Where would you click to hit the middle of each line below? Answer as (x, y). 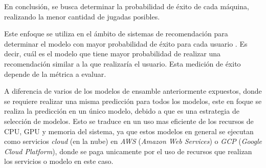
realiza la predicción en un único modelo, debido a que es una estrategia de (122, 111)
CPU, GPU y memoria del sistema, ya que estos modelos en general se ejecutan (129, 131)
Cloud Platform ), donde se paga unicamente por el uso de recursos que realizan (128, 151)
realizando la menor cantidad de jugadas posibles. (82, 16)
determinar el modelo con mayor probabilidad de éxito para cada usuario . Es (126, 43)
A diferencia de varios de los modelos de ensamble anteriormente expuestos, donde (133, 91)
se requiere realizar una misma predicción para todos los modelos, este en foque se (133, 101)
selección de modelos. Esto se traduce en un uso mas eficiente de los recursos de (129, 121)
